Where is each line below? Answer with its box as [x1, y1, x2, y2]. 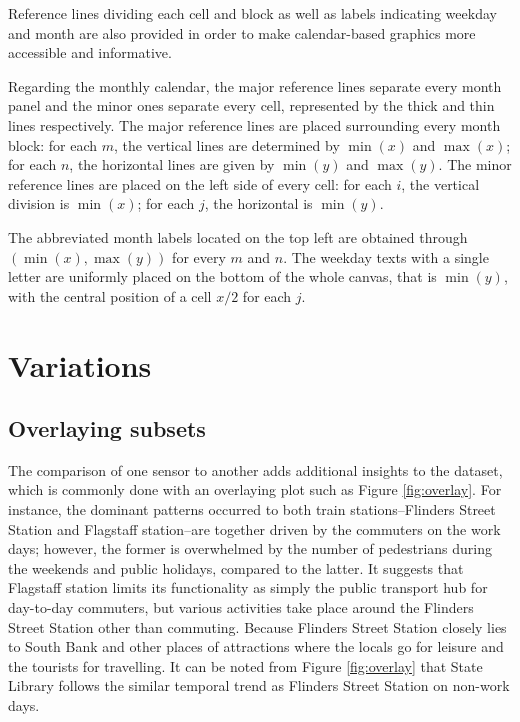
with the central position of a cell [8, 285, 212, 306]
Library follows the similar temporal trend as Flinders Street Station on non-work [8, 675, 510, 696]
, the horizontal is [204, 193, 313, 214]
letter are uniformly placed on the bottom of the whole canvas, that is [8, 266, 437, 287]
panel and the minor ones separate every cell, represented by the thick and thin [8, 95, 495, 116]
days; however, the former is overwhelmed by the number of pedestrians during [8, 538, 492, 559]
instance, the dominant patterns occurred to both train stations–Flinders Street [8, 499, 496, 520]
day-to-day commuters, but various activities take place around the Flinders [8, 597, 474, 618]
